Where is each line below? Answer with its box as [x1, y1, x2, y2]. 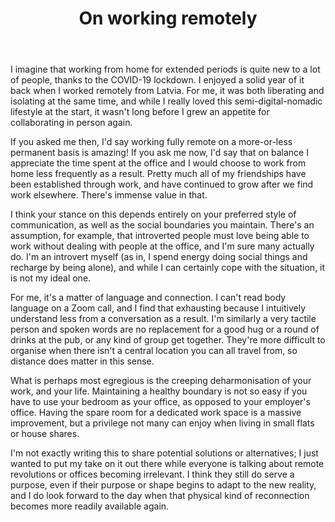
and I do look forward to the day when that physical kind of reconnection [10, 490, 310, 502]
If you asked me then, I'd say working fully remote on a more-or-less [10, 136, 293, 148]
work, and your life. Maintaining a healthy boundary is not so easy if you [10, 385, 308, 397]
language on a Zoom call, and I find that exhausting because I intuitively [10, 302, 307, 314]
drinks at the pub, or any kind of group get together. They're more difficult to [10, 334, 326, 346]
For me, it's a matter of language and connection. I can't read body [10, 292, 287, 304]
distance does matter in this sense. [10, 355, 155, 367]
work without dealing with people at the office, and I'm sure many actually [10, 240, 315, 252]
